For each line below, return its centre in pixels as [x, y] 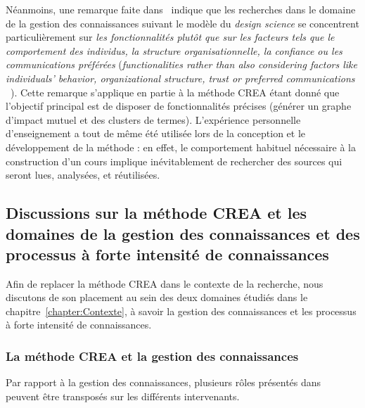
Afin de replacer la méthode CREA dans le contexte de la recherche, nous [165, 283]
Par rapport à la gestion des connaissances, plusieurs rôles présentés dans [164, 382]
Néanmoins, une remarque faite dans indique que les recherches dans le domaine [181, 9]
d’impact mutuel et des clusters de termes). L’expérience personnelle [153, 119]
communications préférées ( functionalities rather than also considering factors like [182, 64]
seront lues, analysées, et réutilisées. [83, 175]
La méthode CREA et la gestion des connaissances [152, 356]
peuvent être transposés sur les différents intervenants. [123, 396]
